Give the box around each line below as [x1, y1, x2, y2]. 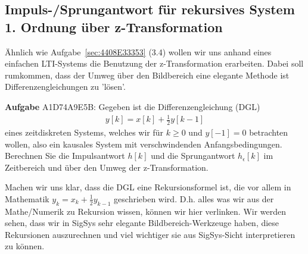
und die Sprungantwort [151, 149, 235, 162]
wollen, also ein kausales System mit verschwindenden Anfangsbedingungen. [5, 137, 282, 150]
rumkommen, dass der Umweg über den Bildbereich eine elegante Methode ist [5, 68, 290, 81]
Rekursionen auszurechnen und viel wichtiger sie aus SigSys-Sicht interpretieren [5, 228, 295, 240]
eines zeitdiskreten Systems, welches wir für [5, 126, 164, 138]
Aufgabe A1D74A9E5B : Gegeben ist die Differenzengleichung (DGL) [5, 100, 260, 112]
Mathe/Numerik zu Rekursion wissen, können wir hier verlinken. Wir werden [5, 205, 287, 217]
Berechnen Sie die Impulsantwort [5, 149, 125, 162]
